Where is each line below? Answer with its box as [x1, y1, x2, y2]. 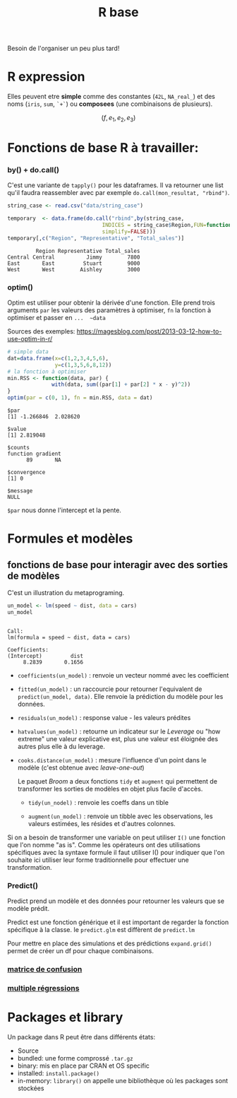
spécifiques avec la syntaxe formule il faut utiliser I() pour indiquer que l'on [7, 848, 225, 856]
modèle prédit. [7, 904, 50, 913]
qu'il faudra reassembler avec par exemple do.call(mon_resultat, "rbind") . [7, 189, 230, 197]
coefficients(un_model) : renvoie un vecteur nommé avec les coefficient [17, 671, 229, 679]
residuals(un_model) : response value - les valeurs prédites [17, 713, 191, 721]
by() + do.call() [7, 165, 60, 175]
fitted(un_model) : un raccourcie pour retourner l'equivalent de [17, 685, 202, 693]
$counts [7, 444, 30, 451]
